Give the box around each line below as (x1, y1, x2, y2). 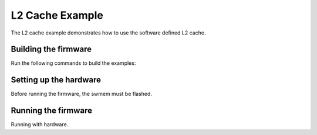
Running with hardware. (11, 121, 69, 128)
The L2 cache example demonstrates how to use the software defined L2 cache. (11, 29, 206, 36)
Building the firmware (11, 44, 92, 54)
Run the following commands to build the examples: (11, 60, 136, 67)
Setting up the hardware (11, 75, 102, 85)
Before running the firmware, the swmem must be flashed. (11, 91, 153, 98)
